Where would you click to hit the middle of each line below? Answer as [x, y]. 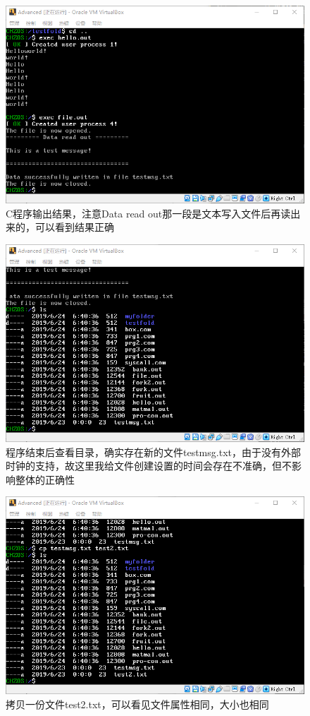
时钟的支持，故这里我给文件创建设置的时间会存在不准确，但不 [149, 466]
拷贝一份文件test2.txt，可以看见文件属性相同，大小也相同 [137, 704]
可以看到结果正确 [74, 227]
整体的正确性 [45, 479]
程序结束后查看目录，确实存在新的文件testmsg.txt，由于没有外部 [153, 452]
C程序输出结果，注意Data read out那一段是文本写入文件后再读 [148, 213]
